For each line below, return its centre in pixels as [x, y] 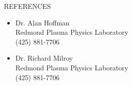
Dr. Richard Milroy [44, 58]
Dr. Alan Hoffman [42, 22]
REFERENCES [28, 6]
